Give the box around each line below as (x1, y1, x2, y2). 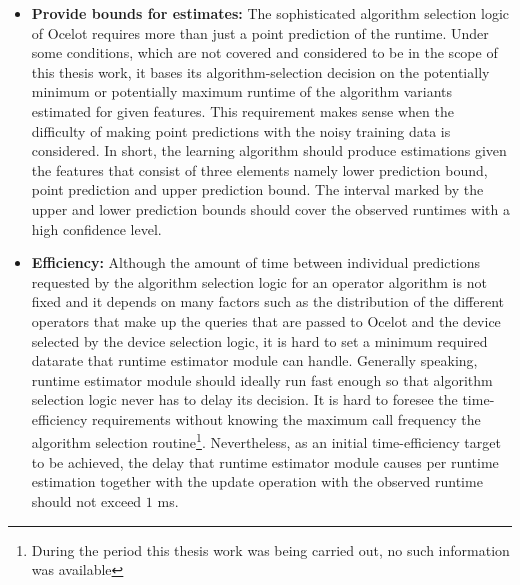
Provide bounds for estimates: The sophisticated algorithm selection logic (31, 3, 510, 23)
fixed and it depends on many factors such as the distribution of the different (31, 291, 505, 312)
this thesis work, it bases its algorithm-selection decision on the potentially (31, 61, 490, 82)
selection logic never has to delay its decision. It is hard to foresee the (31, 389, 458, 410)
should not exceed (31, 490, 142, 511)
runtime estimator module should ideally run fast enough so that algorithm (31, 369, 493, 390)
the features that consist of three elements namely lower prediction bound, (31, 159, 488, 180)
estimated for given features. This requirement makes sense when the (31, 100, 454, 121)
